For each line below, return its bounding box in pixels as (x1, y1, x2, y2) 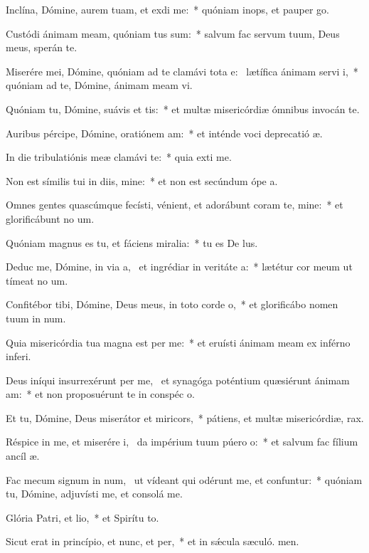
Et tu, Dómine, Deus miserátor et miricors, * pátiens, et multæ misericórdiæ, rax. (6, 410, 364, 425)
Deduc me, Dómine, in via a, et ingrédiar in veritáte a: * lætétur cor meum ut (6, 259, 353, 274)
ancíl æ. (6, 448, 40, 463)
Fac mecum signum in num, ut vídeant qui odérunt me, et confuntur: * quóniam (6, 472, 363, 487)
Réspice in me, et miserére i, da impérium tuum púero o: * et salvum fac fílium (6, 434, 358, 449)
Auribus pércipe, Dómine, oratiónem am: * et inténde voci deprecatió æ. (6, 125, 323, 140)
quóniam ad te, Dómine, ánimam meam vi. (6, 78, 193, 93)
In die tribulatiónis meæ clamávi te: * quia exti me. (6, 149, 232, 164)
